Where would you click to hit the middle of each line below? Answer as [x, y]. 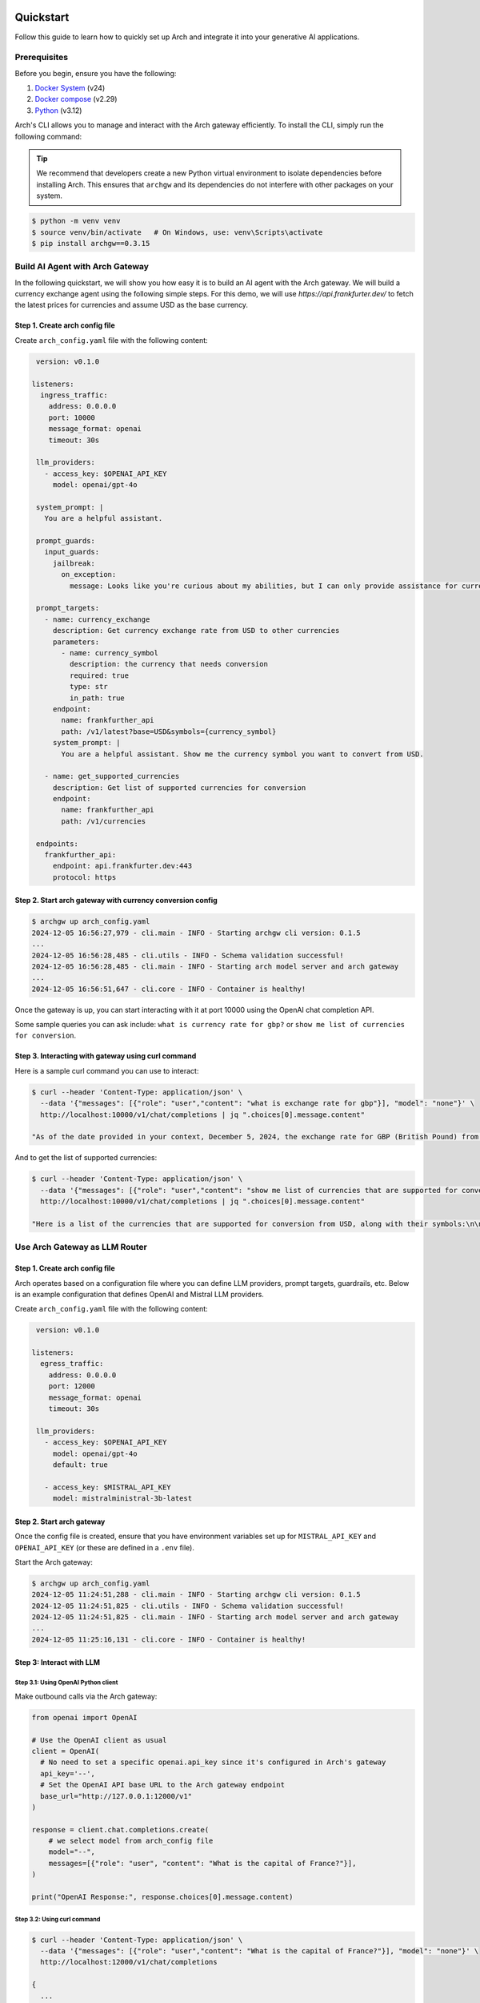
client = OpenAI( [66, 1751]
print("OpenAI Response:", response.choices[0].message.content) [162, 1897]
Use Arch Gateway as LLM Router [81, 1247]
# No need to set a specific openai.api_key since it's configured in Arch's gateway [213, 1762]
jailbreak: [74, 563]
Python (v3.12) [58, 110]
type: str [88, 687]
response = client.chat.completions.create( [120, 1830]
